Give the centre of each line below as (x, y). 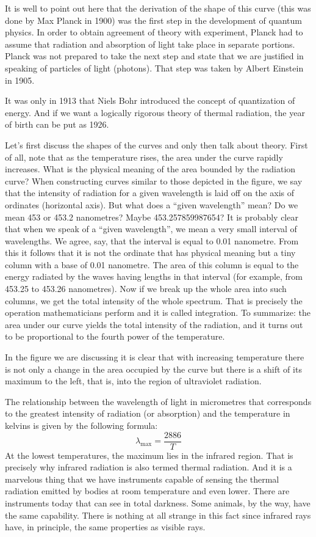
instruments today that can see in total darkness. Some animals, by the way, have (158, 503)
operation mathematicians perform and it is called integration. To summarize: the (158, 312)
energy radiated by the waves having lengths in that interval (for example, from (154, 276)
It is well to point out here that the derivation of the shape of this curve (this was (158, 8)
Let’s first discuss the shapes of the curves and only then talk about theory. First (156, 144)
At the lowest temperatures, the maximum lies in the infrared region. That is (149, 455)
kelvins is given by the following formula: (81, 425)
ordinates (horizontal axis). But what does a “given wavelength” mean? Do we (152, 204)
